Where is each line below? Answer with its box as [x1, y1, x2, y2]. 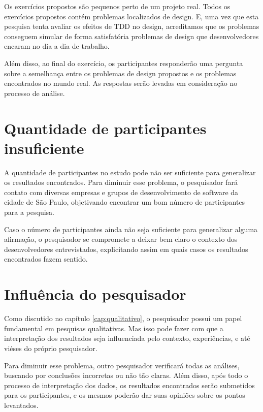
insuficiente [4, 137, 84, 158]
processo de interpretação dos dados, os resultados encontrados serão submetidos [4, 379, 255, 390]
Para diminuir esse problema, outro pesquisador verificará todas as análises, [4, 360, 240, 370]
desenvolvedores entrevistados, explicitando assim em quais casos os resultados [4, 243, 248, 254]
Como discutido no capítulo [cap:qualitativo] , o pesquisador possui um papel [4, 313, 242, 324]
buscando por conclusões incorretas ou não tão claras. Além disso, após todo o [4, 370, 248, 381]
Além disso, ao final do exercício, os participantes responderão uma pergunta [4, 57, 243, 68]
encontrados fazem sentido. [4, 253, 88, 264]
